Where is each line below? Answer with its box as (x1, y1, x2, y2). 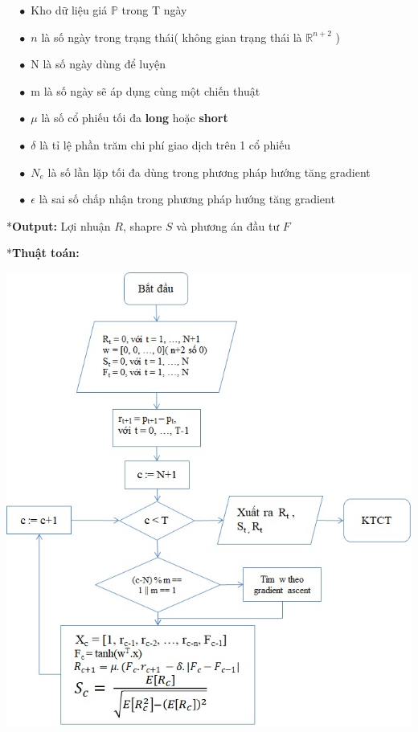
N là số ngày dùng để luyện (31, 55, 166, 72)
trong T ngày (121, 2, 187, 18)
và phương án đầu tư (176, 217, 280, 234)
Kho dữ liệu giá (31, 2, 108, 18)
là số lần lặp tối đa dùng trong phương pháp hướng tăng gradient (47, 163, 371, 180)
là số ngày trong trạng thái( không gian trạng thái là (41, 28, 302, 45)
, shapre (122, 217, 162, 234)
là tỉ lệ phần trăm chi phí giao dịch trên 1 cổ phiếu (39, 136, 291, 153)
